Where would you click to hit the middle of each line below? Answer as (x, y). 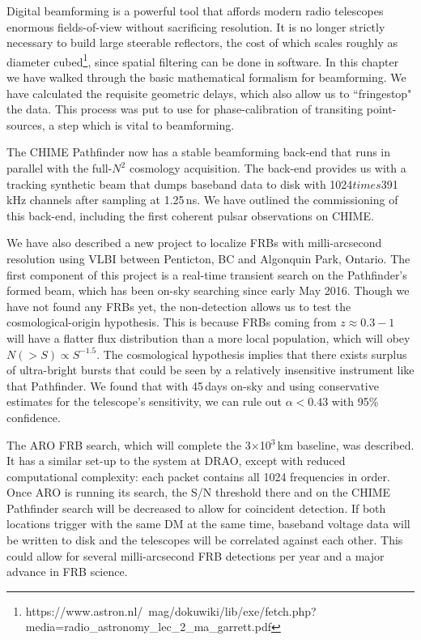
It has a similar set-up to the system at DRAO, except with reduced (176, 461)
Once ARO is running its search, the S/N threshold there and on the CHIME (199, 492)
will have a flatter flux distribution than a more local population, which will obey (208, 337)
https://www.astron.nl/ (84, 610)
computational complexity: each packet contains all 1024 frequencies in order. (198, 476)
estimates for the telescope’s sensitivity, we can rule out (144, 401)
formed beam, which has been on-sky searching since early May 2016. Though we (208, 290)
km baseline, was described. (346, 444)
